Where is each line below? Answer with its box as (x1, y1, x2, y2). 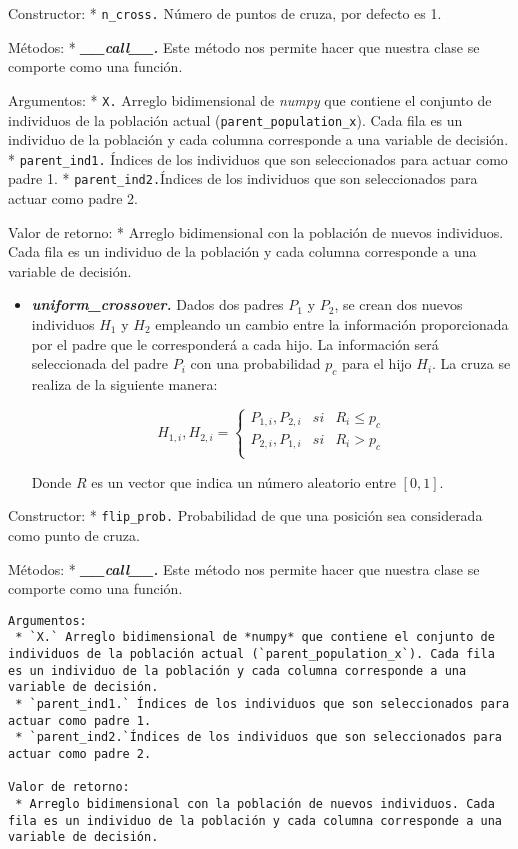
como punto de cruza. (8, 525, 140, 546)
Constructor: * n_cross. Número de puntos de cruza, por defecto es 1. (8, 3, 442, 23)
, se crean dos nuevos (334, 294, 463, 315)
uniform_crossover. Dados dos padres (31, 294, 284, 315)
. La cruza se (432, 353, 511, 374)
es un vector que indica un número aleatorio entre (91, 471, 396, 492)
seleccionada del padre (31, 353, 169, 374)
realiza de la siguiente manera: (31, 374, 218, 395)
